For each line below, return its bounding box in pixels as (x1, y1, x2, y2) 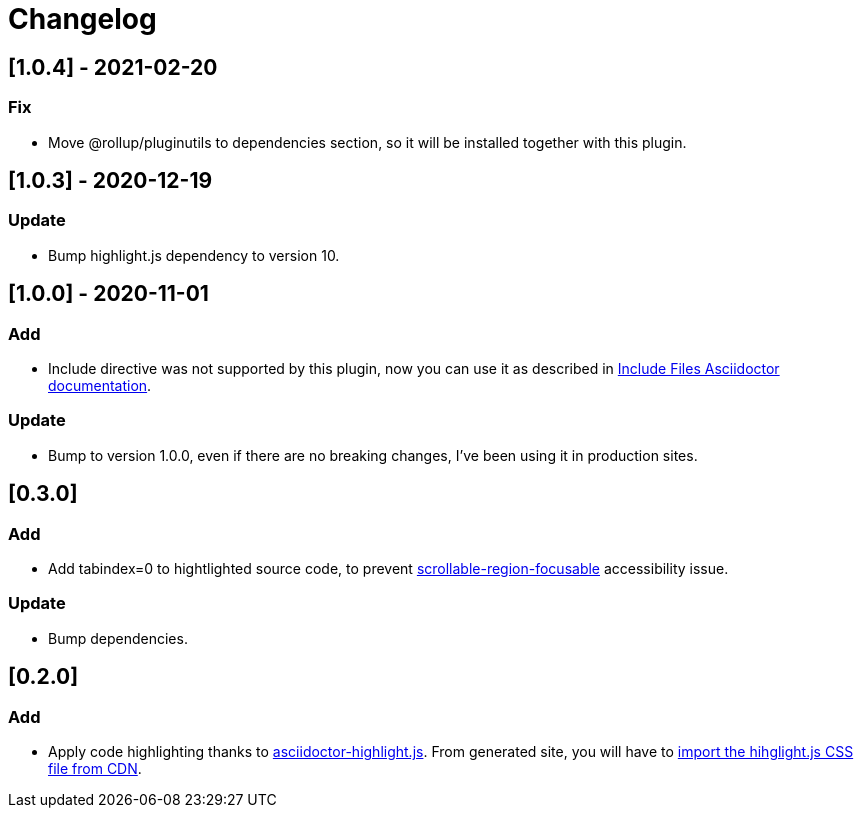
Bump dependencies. (48, 629, 188, 647)
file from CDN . (48, 759, 142, 777)
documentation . (48, 376, 152, 394)
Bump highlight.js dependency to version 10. (48, 246, 340, 264)
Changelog (8, 2, 157, 36)
